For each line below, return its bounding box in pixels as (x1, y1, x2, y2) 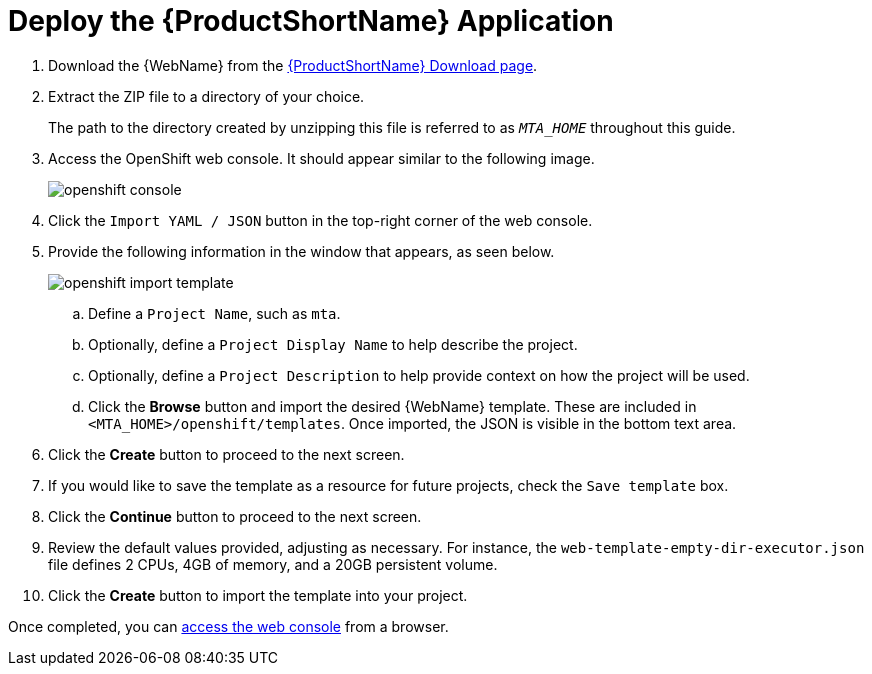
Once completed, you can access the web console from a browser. (8, 617, 449, 635)
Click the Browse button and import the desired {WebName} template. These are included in (88, 397, 697, 415)
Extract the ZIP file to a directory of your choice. (48, 87, 365, 105)
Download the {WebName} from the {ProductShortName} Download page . (48, 56, 538, 74)
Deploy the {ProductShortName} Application (8, 4, 614, 38)
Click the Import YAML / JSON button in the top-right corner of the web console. (48, 211, 593, 229)
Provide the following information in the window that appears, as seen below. (48, 242, 555, 260)
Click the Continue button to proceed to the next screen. (48, 507, 422, 525)
